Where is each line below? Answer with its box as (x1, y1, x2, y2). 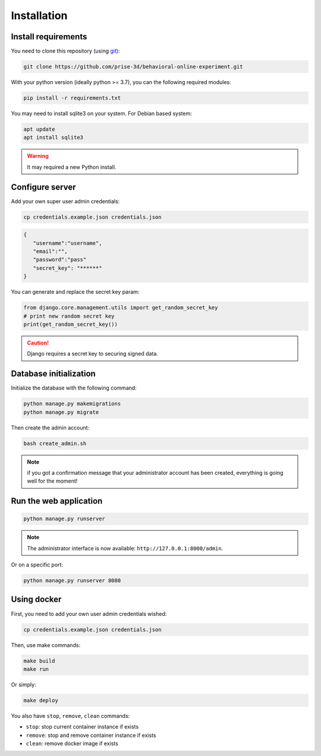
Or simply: (11, 681, 36, 688)
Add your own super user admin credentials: (11, 197, 120, 205)
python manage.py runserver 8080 (23, 577, 121, 584)
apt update (23, 126, 55, 132)
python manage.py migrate (23, 409, 99, 415)
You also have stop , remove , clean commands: (11, 712, 130, 719)
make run (23, 665, 49, 673)
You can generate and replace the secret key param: (11, 288, 140, 295)
